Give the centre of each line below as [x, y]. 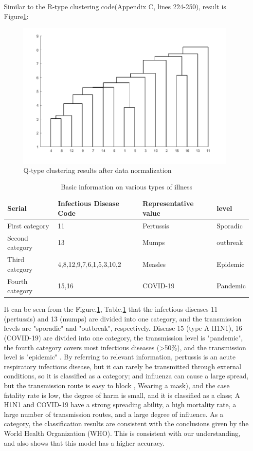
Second [18, 237]
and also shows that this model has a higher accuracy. [84, 442]
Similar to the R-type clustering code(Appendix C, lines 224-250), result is [115, 6]
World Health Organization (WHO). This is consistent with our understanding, [122, 433]
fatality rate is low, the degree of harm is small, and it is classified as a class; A [122, 395]
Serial [17, 208]
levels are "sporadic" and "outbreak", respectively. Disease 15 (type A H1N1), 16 [123, 328]
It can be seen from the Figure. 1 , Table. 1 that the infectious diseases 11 [111, 309]
